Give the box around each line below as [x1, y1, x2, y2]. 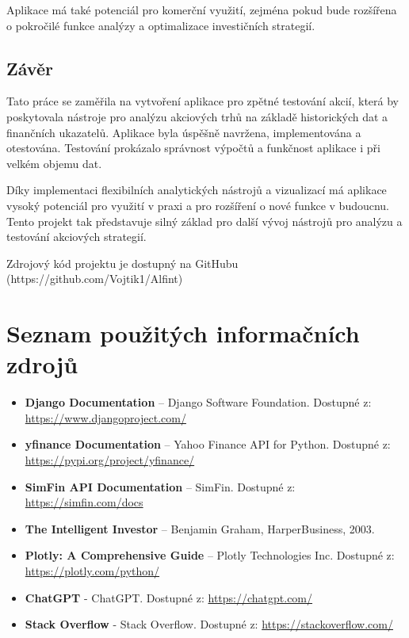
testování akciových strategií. [6, 228, 147, 245]
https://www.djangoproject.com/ [25, 409, 186, 426]
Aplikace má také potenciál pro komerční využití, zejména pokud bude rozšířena [6, 2, 397, 17]
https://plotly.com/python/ [25, 562, 160, 579]
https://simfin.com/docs [25, 494, 143, 510]
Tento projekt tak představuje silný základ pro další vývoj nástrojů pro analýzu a [6, 212, 403, 229]
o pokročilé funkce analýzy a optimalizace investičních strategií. [6, 17, 315, 33]
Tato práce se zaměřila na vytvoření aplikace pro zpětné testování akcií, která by [6, 93, 399, 109]
